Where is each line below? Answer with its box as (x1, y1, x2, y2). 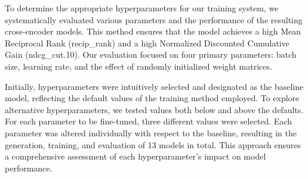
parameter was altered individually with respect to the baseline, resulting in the (5, 126, 297, 139)
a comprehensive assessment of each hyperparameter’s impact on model (5, 150, 266, 163)
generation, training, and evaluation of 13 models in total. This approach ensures (5, 138, 301, 151)
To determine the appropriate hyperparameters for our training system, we (5, 2, 279, 14)
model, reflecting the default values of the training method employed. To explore (5, 92, 300, 104)
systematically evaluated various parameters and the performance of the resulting (5, 13, 303, 26)
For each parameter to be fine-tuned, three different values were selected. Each (5, 115, 292, 127)
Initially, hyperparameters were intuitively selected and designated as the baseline (5, 80, 304, 92)
